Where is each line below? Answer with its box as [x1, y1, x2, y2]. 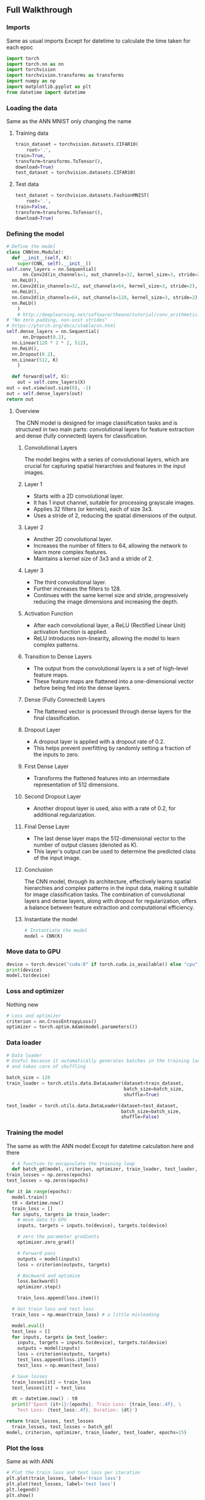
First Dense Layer [24, 763, 69, 770]
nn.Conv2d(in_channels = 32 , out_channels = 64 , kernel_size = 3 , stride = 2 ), [12, 283, 198, 289]
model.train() [12, 1194, 48, 1200]
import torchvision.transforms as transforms [6, 73, 124, 79]
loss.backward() [17, 1278, 59, 1285]
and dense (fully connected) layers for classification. [15, 432, 148, 439]
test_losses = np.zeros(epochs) [6, 1177, 88, 1184]
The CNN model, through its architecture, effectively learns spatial [24, 878, 191, 885]
